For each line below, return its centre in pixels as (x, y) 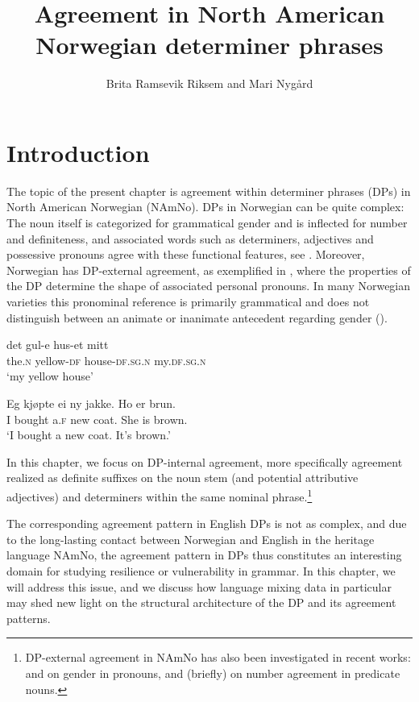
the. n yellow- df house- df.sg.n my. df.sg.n (106, 360)
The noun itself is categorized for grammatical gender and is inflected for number (207, 223)
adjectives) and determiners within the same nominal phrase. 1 (160, 495)
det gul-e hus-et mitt (58, 345)
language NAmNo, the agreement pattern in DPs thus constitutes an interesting (204, 555)
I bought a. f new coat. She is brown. (97, 419)
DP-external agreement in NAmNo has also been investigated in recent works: (218, 657)
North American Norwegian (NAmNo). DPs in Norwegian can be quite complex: (205, 207)
